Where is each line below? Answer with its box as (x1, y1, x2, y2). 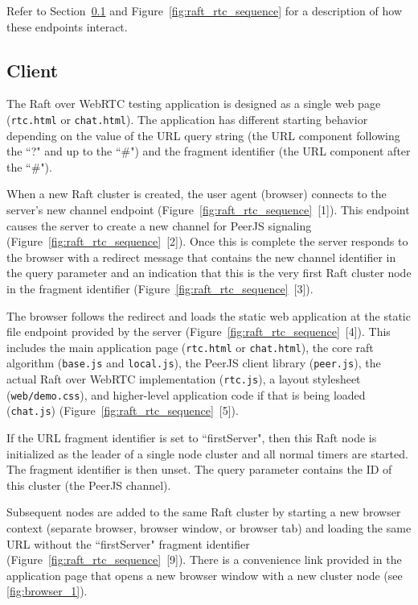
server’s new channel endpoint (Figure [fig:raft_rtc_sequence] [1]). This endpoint (6, 201, 410, 218)
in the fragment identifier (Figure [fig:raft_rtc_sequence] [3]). (6, 280, 313, 296)
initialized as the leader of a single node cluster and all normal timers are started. (6, 445, 408, 462)
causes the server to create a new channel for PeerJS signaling (6, 217, 312, 234)
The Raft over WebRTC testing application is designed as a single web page (6, 95, 381, 112)
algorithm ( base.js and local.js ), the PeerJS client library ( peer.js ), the (6, 354, 381, 371)
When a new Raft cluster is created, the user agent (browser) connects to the (6, 185, 387, 202)
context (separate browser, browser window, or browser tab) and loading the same (6, 520, 412, 537)
